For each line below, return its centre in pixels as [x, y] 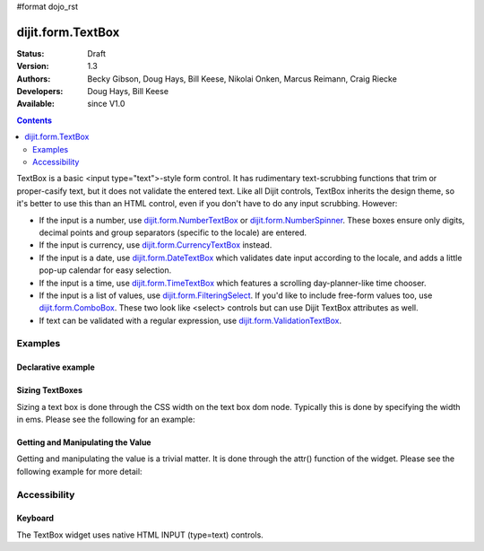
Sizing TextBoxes [50, 390]
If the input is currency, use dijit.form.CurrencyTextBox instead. [156, 245]
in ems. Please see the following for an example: [106, 420]
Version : [33, 66]
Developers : [40, 92]
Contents [35, 120]
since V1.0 [106, 104]
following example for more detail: [79, 471]
